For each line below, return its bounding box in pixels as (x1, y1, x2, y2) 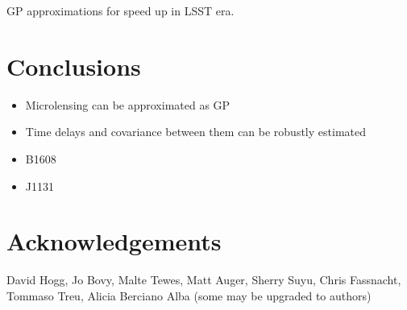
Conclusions (6, 49, 141, 82)
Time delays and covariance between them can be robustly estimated (25, 123, 366, 140)
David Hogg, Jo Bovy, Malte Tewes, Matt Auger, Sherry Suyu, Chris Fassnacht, (6, 271, 401, 288)
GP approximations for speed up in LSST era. (6, 2, 235, 19)
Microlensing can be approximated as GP (25, 96, 230, 113)
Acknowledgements (6, 225, 222, 258)
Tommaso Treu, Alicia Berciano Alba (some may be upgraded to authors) (6, 287, 372, 304)
